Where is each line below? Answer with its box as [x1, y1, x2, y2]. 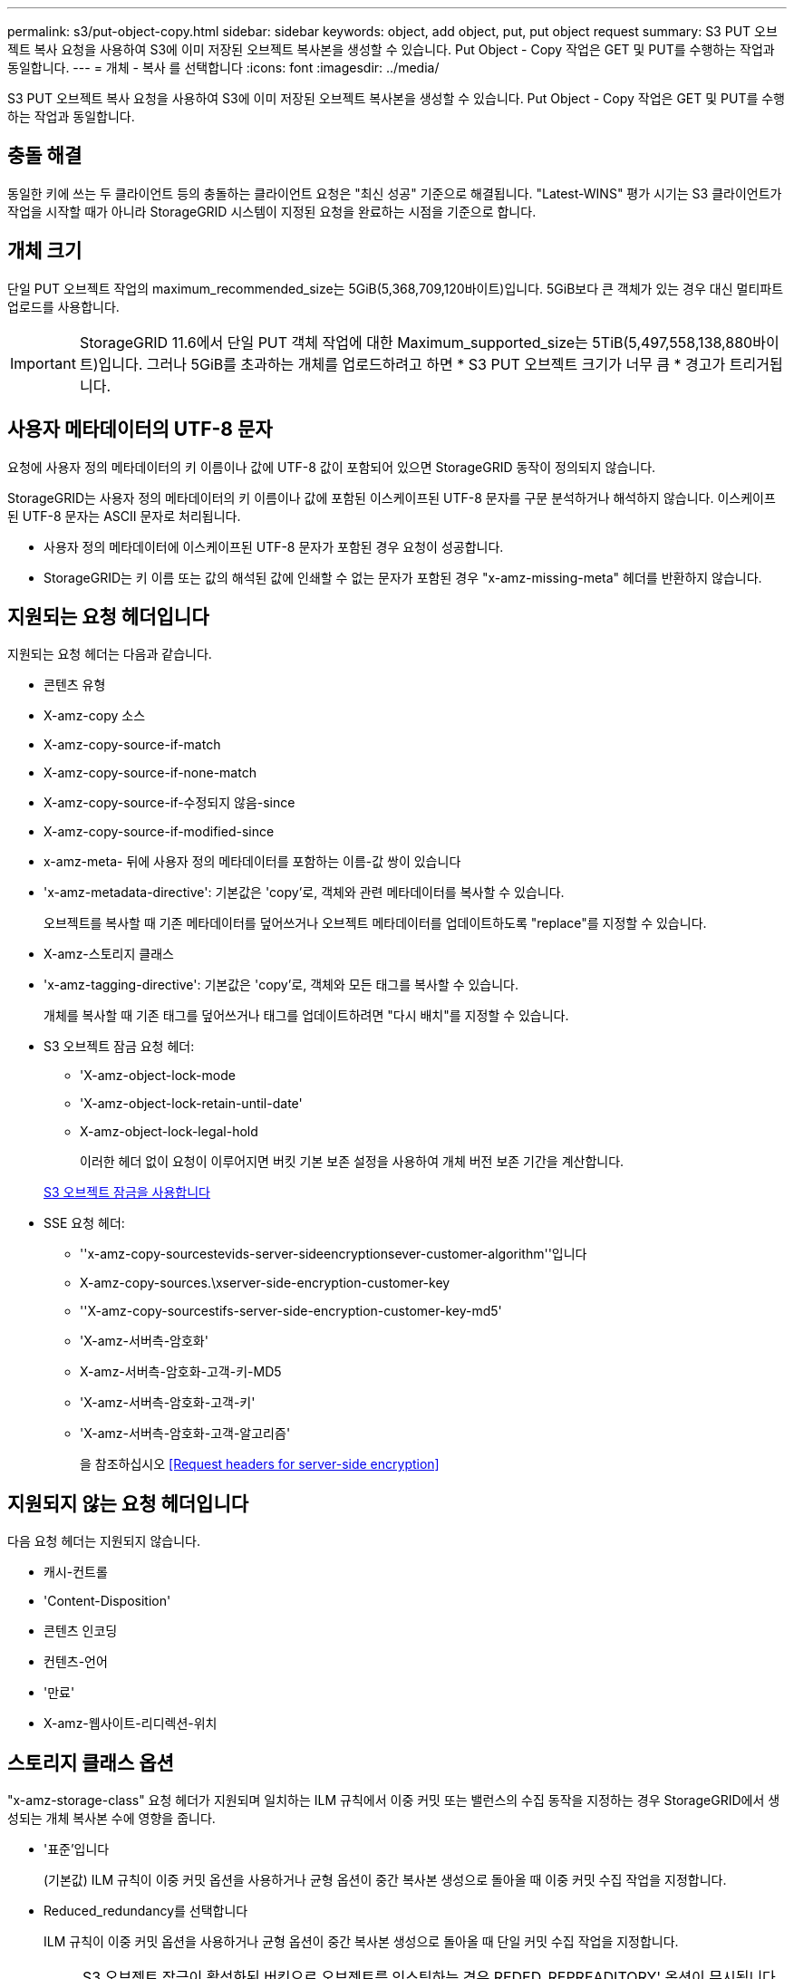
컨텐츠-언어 [44, 1654, 108, 1670]
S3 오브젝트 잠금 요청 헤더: [44, 1038, 195, 1055]
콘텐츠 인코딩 [44, 1623, 118, 1639]
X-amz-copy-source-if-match [44, 737, 221, 753]
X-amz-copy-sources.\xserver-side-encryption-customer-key [80, 1275, 450, 1291]
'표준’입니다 [44, 1841, 110, 1858]
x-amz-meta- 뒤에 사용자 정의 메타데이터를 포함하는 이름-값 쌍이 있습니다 [44, 854, 461, 870]
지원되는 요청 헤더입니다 [7, 604, 209, 628]
